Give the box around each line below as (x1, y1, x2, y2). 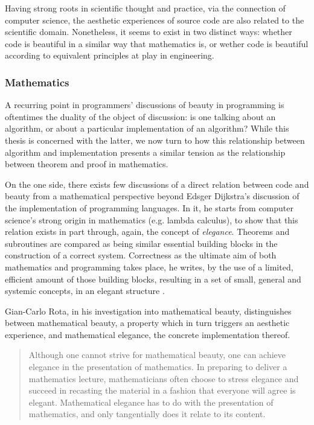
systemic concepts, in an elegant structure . (5, 284, 165, 297)
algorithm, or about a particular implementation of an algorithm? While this (5, 122, 289, 135)
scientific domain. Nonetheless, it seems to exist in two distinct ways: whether (5, 25, 292, 38)
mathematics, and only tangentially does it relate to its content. (28, 407, 266, 420)
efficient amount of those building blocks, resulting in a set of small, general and (5, 272, 301, 285)
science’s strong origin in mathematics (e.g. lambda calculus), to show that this (5, 213, 298, 226)
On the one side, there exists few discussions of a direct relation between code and (5, 177, 309, 190)
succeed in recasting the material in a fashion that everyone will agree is (28, 384, 296, 397)
